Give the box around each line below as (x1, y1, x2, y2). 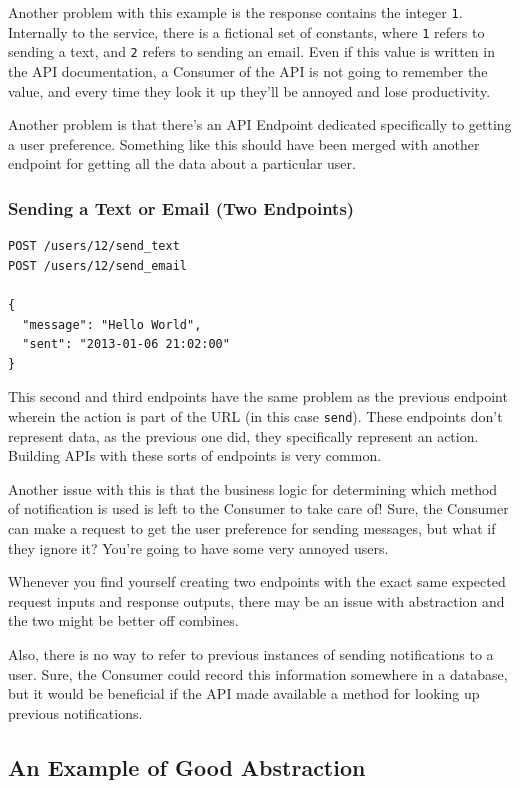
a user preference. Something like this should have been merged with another (8, 133, 480, 154)
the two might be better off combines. (8, 610, 239, 631)
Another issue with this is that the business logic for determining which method (8, 478, 498, 499)
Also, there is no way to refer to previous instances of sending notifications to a (8, 643, 494, 664)
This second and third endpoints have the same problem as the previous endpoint (8, 386, 508, 407)
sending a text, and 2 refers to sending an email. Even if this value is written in (8, 41, 495, 62)
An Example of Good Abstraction (8, 751, 366, 782)
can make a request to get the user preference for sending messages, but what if (8, 517, 496, 538)
